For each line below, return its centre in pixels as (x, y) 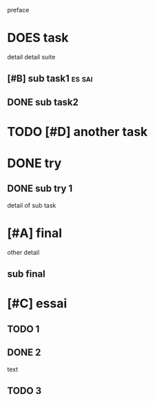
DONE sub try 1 (40, 189)
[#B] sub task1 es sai (50, 79)
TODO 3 (24, 391)
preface (18, 10)
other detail (23, 252)
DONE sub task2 (43, 102)
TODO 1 (23, 329)
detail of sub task (32, 205)
